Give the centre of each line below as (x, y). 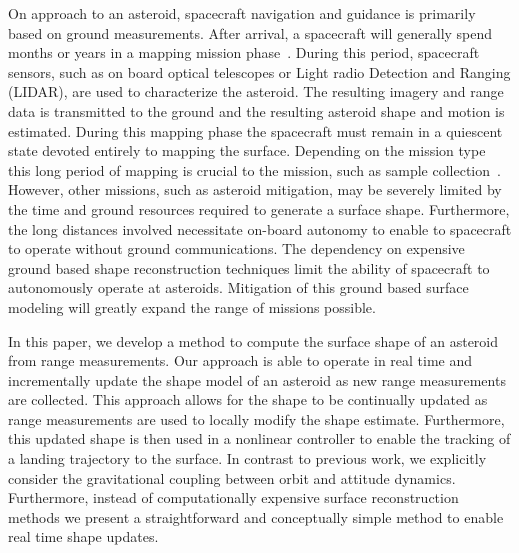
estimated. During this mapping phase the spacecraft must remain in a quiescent (255, 130)
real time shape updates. (83, 536)
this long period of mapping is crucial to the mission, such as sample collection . (254, 169)
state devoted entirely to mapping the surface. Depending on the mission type (247, 150)
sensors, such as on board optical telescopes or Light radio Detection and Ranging (259, 71)
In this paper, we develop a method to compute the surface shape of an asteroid (253, 340)
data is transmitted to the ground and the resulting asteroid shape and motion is (256, 110)
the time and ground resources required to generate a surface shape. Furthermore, (259, 208)
